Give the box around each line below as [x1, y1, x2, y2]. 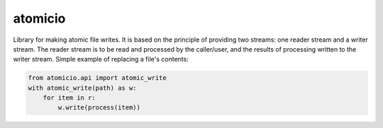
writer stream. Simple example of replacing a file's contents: [13, 55, 189, 64]
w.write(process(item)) [57, 103, 141, 112]
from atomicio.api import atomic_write [28, 74, 167, 82]
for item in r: [43, 94, 96, 102]
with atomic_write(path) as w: [28, 83, 138, 92]
